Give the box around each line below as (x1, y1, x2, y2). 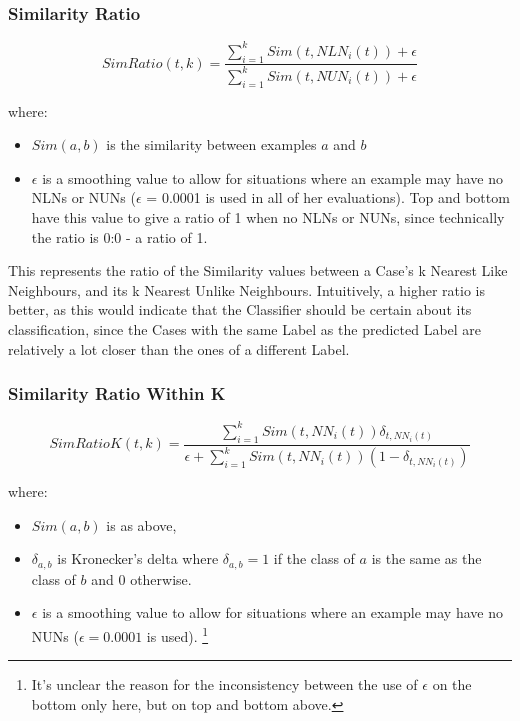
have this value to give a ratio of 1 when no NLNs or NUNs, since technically (31, 207, 505, 228)
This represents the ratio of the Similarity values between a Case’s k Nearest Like (8, 260, 508, 281)
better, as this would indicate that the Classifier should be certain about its (8, 299, 472, 320)
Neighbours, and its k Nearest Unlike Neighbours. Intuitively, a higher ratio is (8, 279, 486, 300)
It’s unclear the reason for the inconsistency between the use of (31, 674, 418, 695)
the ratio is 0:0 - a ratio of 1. (31, 226, 208, 247)
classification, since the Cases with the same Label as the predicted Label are (8, 319, 482, 340)
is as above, (106, 514, 177, 535)
